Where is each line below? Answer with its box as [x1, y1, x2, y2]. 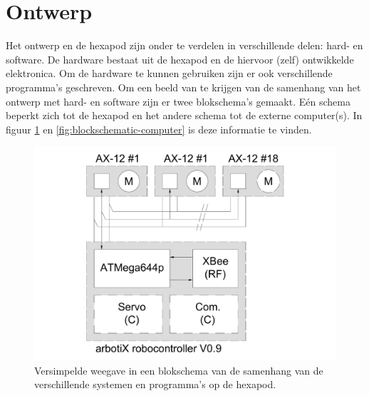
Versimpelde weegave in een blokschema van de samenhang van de [34, 362, 323, 377]
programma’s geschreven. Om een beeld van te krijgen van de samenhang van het [6, 79, 361, 94]
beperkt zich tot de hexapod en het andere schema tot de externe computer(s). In [6, 108, 363, 123]
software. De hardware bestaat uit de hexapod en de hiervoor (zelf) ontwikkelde [6, 51, 354, 66]
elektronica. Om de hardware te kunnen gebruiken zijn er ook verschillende [6, 66, 333, 81]
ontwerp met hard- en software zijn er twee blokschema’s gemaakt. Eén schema [6, 93, 350, 108]
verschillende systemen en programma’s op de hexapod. [34, 377, 276, 392]
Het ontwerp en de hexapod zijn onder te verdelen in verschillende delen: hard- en [6, 38, 363, 53]
